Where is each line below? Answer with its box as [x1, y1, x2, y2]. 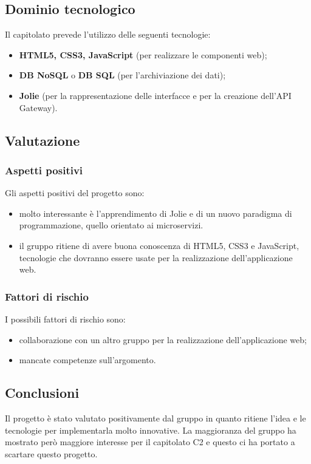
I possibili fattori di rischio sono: [5, 312, 126, 325]
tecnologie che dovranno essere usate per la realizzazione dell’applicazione [19, 251, 293, 264]
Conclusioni [5, 383, 80, 402]
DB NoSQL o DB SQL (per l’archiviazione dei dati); [19, 69, 226, 81]
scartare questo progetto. [5, 447, 98, 460]
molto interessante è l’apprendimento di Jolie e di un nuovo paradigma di [19, 206, 292, 219]
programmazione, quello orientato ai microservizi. [19, 219, 203, 231]
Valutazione [5, 131, 80, 149]
